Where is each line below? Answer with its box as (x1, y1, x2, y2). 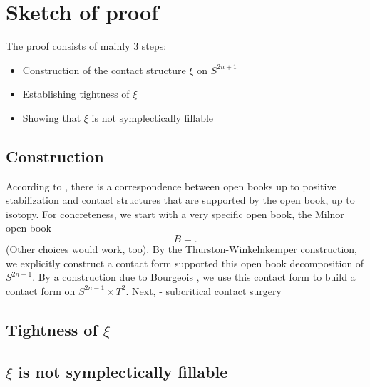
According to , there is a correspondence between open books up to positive (6, 178, 336, 193)
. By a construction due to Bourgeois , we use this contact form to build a (32, 269, 356, 284)
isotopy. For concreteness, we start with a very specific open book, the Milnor (6, 206, 344, 221)
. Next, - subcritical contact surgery (125, 283, 282, 298)
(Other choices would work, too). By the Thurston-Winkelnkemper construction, (6, 242, 357, 257)
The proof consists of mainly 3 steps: (6, 38, 167, 53)
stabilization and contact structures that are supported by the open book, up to (6, 192, 355, 207)
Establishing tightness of (22, 86, 130, 101)
